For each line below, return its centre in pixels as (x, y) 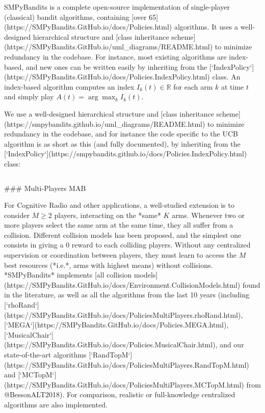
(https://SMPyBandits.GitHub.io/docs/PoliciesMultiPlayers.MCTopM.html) (124, 384)
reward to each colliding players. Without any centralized (161, 245)
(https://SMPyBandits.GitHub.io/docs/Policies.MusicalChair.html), (111, 345)
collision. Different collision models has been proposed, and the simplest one (123, 235)
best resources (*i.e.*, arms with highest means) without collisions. (109, 265)
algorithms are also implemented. (56, 404)
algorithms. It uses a (206, 27)
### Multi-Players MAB (45, 188)
